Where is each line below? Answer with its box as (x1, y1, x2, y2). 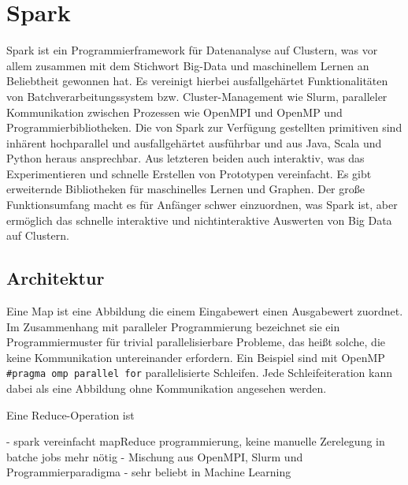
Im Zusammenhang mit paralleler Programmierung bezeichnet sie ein (6, 318, 340, 334)
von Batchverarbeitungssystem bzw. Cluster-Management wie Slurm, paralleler (6, 88, 388, 104)
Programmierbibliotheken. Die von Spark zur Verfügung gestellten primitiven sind (6, 119, 402, 136)
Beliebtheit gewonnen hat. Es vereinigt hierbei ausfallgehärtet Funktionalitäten (6, 73, 388, 89)
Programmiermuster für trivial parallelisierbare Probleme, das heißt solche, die (6, 334, 385, 350)
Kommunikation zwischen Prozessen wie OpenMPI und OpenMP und (6, 103, 343, 120)
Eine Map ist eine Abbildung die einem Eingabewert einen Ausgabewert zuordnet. (6, 303, 403, 319)
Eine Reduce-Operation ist (6, 406, 135, 423)
